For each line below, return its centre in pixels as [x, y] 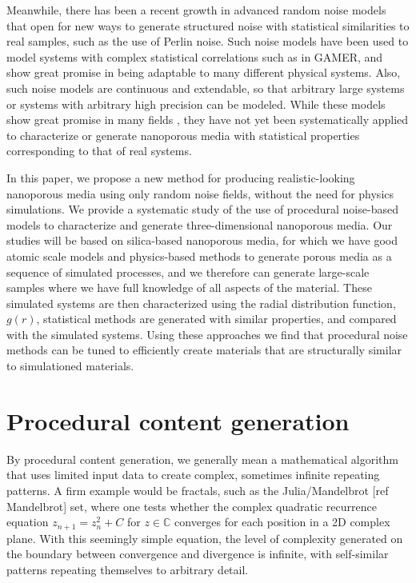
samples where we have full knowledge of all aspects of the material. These [189, 288]
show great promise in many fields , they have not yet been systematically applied [208, 120]
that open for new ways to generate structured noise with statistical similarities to [208, 25]
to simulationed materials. [70, 366]
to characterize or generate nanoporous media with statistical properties [183, 135]
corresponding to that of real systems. [99, 151]
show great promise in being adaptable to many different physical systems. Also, [204, 72]
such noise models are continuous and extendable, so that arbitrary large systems [206, 88]
